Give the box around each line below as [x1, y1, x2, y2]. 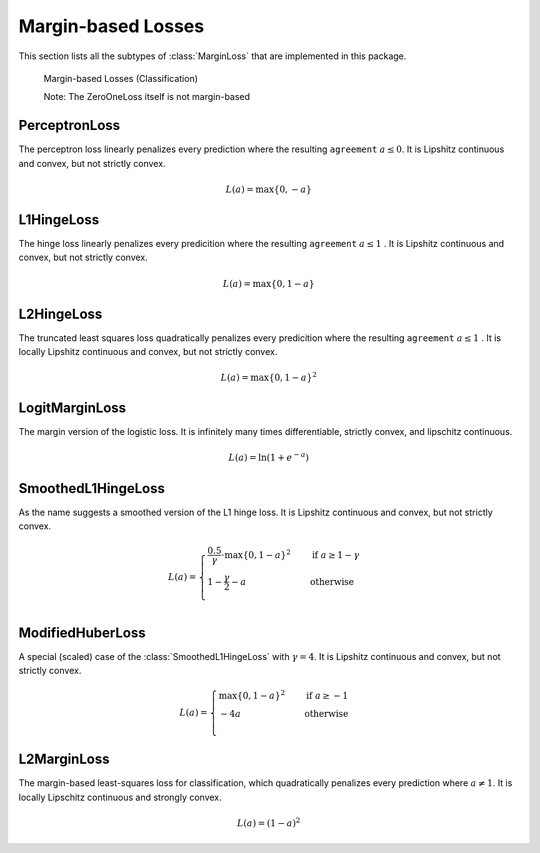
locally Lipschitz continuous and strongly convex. [18, 791, 222, 803]
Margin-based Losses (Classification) [43, 72, 199, 84]
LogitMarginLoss [18, 400, 127, 417]
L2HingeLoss [18, 305, 103, 322]
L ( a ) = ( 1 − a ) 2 [236, 816, 301, 829]
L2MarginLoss [18, 751, 110, 768]
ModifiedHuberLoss [18, 624, 147, 641]
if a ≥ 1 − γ [311, 549, 360, 560]
